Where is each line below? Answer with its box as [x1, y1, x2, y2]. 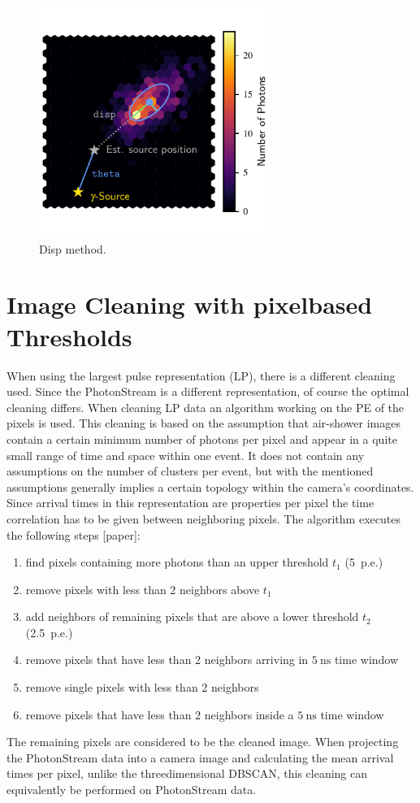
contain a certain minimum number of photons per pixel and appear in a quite [6, 430, 397, 447]
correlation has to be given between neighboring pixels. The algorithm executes [6, 510, 401, 527]
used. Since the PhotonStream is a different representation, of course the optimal [6, 383, 409, 400]
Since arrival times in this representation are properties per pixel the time [6, 494, 375, 511]
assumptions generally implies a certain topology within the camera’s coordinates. [6, 478, 414, 495]
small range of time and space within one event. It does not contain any [6, 446, 365, 463]
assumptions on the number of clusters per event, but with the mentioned [6, 462, 374, 480]
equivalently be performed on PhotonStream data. [6, 781, 257, 798]
